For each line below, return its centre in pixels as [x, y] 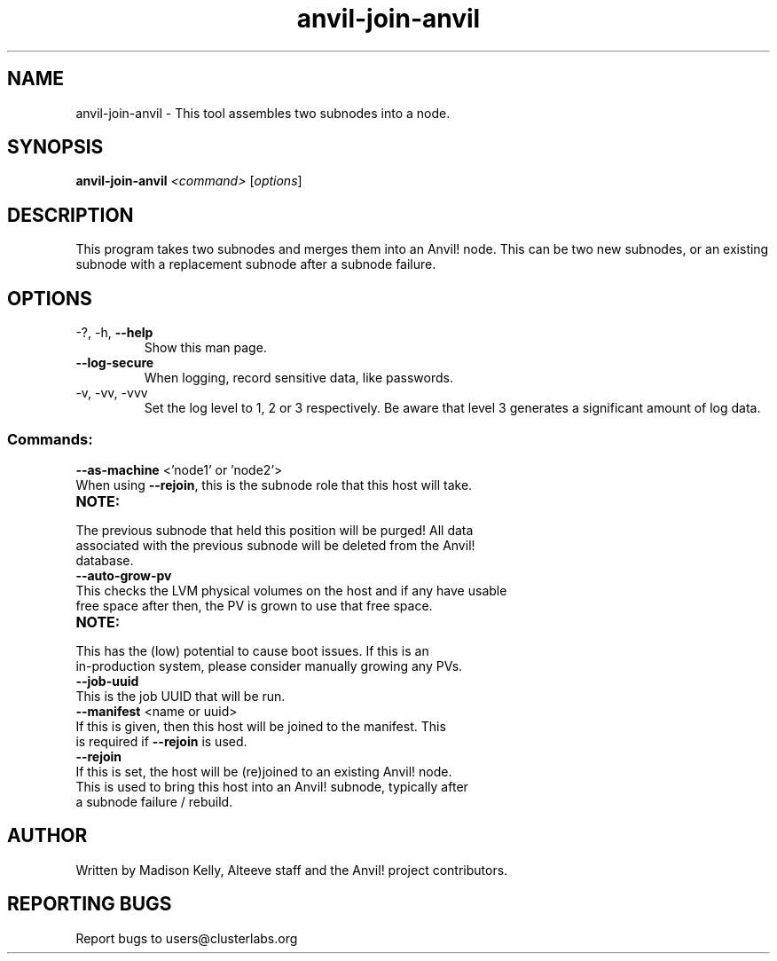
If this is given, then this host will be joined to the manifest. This [261, 726]
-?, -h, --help [114, 333]
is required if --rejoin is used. [161, 741]
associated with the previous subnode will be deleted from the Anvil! [275, 545]
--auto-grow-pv [124, 575]
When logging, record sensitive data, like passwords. [298, 378]
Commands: [50, 439]
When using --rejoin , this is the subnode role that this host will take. [274, 484]
